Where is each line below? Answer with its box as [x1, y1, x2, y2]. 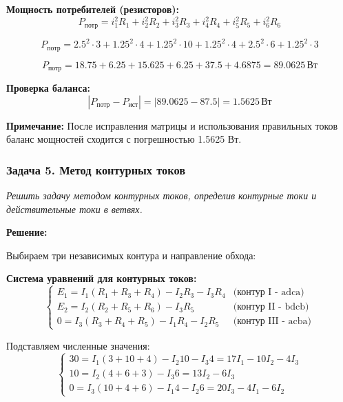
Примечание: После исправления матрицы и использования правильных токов [6, 118, 338, 132]
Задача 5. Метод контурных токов [6, 161, 186, 178]
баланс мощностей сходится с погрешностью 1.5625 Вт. [6, 132, 242, 146]
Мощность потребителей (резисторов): [6, 2, 179, 16]
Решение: [6, 225, 48, 239]
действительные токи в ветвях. [6, 201, 143, 216]
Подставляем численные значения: [6, 338, 150, 352]
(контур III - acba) [233, 316, 311, 327]
